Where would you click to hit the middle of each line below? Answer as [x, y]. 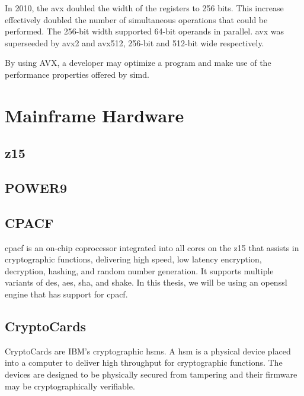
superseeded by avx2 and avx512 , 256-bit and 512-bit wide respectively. [135, 42]
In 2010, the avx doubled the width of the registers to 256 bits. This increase [144, 8]
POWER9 [36, 188]
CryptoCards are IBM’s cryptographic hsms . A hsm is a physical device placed [148, 351]
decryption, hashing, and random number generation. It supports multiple [139, 270]
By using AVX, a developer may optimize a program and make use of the [138, 63]
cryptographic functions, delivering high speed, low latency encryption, [133, 259]
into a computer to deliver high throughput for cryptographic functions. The [144, 362]
